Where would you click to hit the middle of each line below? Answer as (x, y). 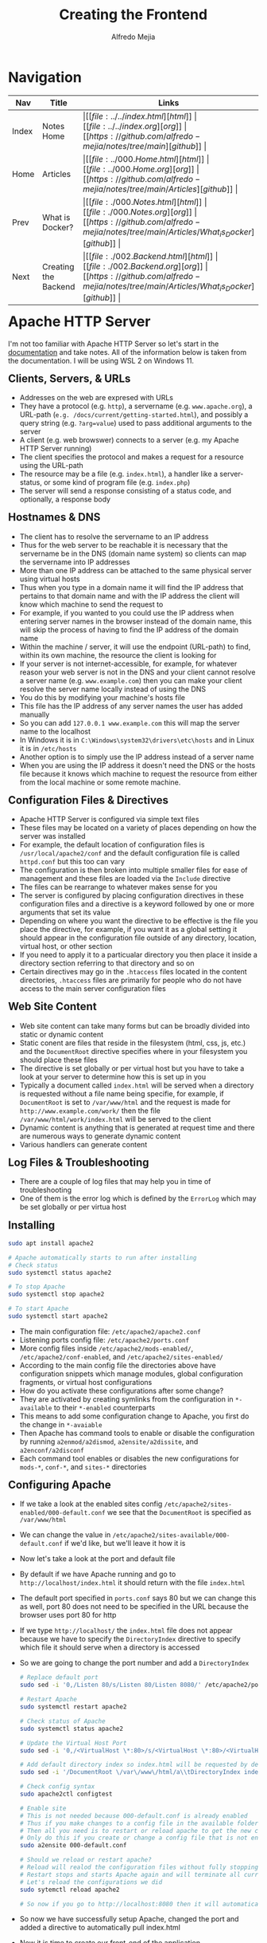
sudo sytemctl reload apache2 (70, 1890)
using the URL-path (52, 466)
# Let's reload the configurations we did (91, 1882)
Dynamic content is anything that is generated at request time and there (137, 1127)
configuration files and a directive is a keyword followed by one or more (137, 904)
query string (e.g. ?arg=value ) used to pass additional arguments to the (136, 423)
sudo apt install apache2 (51, 1243)
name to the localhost (55, 731)
